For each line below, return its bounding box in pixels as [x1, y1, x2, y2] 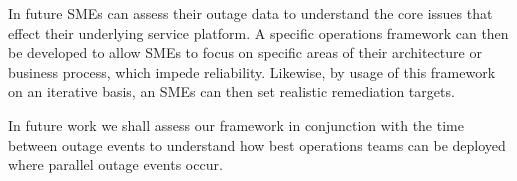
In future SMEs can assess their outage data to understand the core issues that [8, 3, 493, 23]
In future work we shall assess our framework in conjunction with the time [8, 114, 464, 135]
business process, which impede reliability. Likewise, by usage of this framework [8, 61, 496, 82]
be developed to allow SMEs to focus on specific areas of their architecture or [8, 42, 482, 63]
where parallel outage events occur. [8, 154, 223, 175]
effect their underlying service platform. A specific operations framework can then [8, 22, 509, 43]
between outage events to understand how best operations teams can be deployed [8, 134, 506, 155]
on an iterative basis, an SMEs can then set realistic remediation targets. [8, 81, 455, 102]
